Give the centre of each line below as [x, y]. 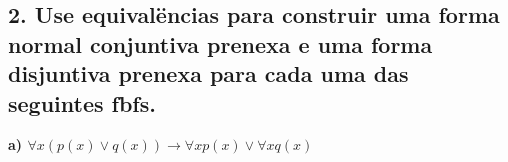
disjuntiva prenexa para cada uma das [208, 73]
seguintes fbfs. [82, 102]
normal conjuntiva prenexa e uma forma [220, 43]
